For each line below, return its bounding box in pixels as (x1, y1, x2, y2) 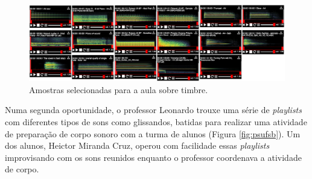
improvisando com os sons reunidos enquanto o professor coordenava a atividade (5, 151, 302, 163)
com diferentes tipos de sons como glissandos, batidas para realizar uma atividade (5, 116, 307, 128)
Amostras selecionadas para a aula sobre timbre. (29, 83, 208, 96)
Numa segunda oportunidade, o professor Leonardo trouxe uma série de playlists (5, 103, 302, 116)
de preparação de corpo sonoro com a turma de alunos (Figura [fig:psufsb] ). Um (5, 127, 301, 140)
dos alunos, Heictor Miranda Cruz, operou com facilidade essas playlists (5, 139, 270, 152)
